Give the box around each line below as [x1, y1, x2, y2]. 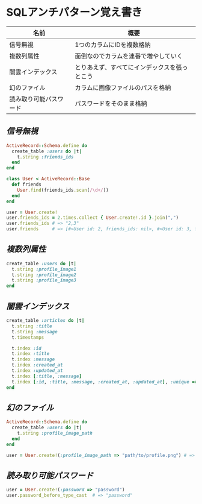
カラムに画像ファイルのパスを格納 [75, 83, 171, 92]
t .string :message [11, 329, 58, 335]
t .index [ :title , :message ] [11, 373, 82, 379]
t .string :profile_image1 [11, 266, 77, 272]
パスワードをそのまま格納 [75, 99, 147, 107]
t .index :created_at [11, 362, 63, 368]
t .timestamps [11, 334, 44, 341]
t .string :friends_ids [17, 154, 74, 160]
